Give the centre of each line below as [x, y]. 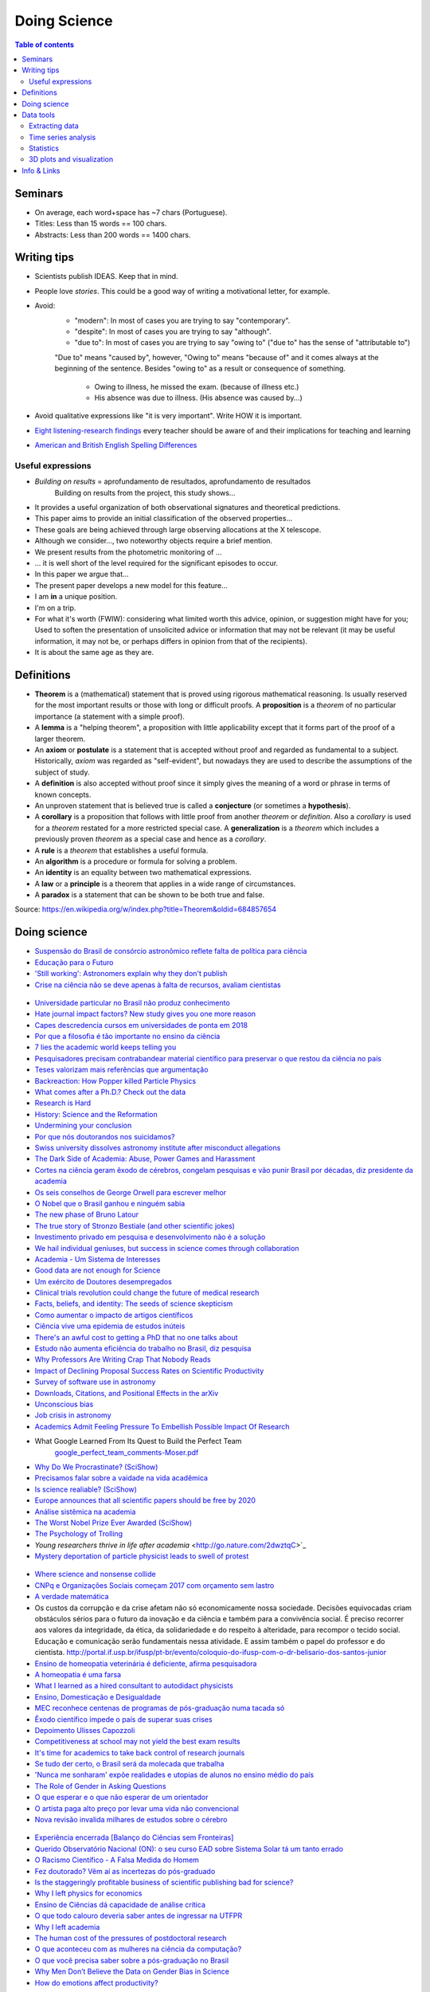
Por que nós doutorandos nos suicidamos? [105, 1136]
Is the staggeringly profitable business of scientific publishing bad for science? [164, 1882]
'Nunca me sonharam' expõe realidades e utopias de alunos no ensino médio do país [174, 1775]
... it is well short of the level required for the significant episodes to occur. [156, 563]
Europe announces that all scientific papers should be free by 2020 [145, 1500]
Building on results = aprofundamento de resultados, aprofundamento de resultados [172, 481]
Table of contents [45, 45]
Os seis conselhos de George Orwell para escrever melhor [131, 1192]
